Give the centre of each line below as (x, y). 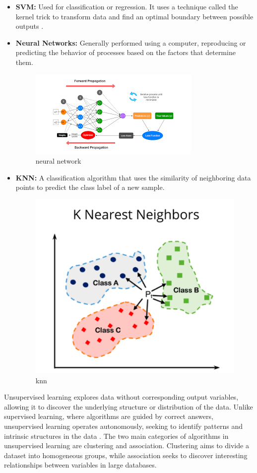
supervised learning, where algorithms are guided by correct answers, (109, 416)
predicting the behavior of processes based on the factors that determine (126, 52)
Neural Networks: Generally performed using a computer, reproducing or (131, 42)
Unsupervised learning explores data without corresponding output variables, (121, 397)
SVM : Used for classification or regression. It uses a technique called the (127, 6)
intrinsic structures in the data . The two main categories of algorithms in (116, 436)
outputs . (30, 26)
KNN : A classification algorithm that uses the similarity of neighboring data (133, 177)
